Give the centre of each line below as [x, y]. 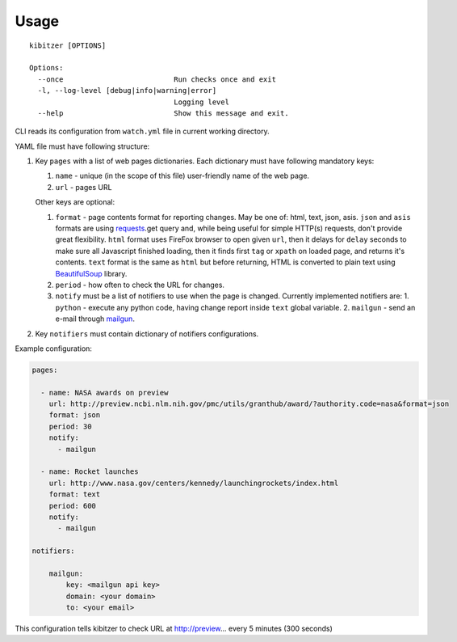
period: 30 [70, 426]
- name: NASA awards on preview [105, 393]
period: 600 [73, 506]
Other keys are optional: [75, 202]
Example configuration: [54, 348]
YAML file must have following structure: [82, 146]
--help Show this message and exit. [164, 113]
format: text [75, 494]
